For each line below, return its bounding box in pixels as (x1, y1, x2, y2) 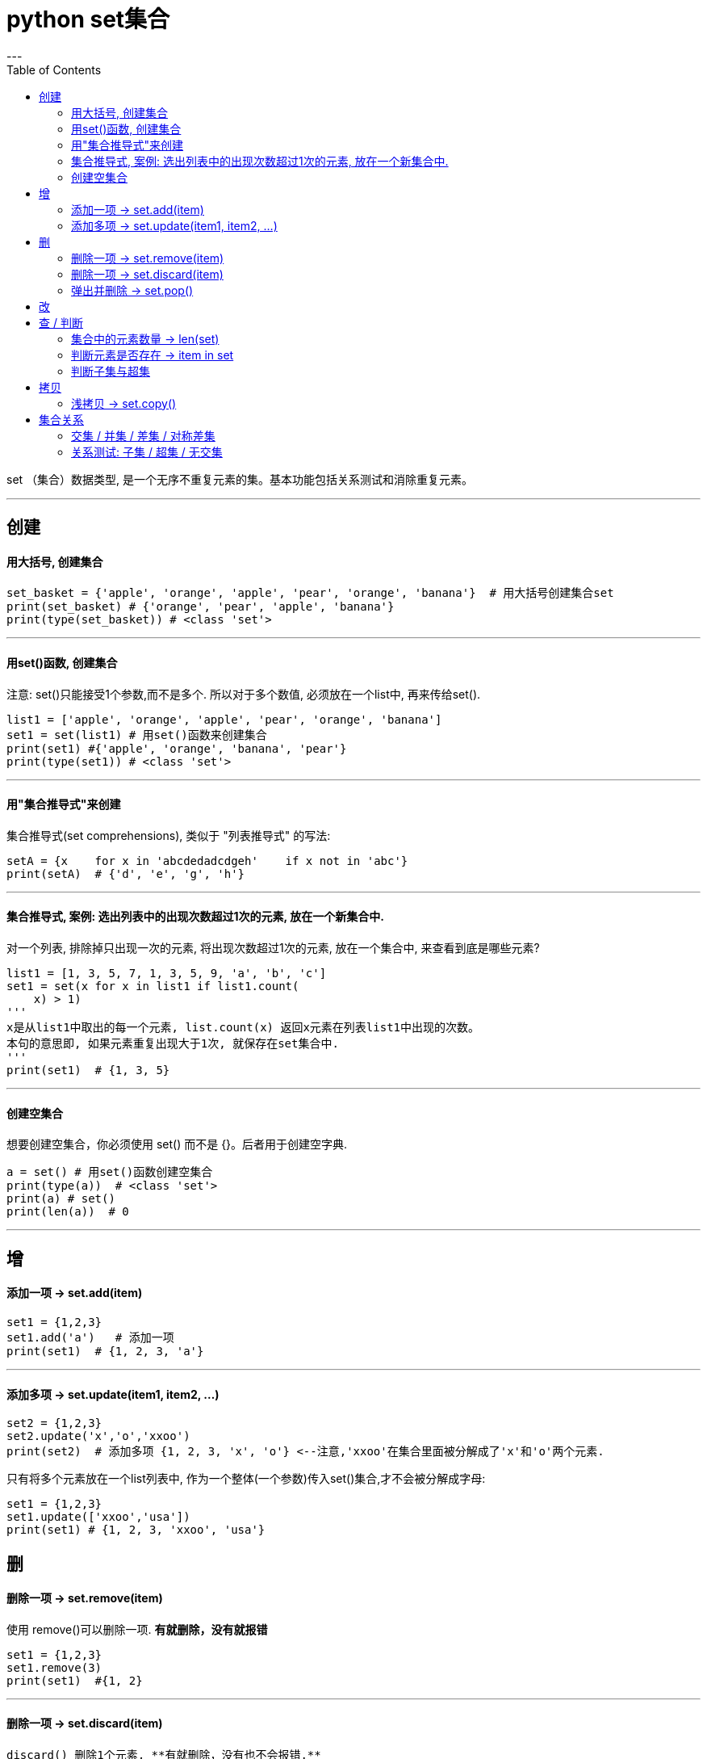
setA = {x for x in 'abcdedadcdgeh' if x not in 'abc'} (6, 854, 408, 867)
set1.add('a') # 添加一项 (6, 1330, 174, 1344)
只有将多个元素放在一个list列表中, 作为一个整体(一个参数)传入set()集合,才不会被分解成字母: (6, 1471, 486, 1486)
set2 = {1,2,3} (6, 1417, 102, 1430)
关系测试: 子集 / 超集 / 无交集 (71, 444, 223, 459)
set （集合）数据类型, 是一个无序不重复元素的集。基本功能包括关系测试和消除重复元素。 (6, 472, 474, 486)
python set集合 (6, 6, 170, 33)
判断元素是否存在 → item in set (71, 347, 234, 362)
